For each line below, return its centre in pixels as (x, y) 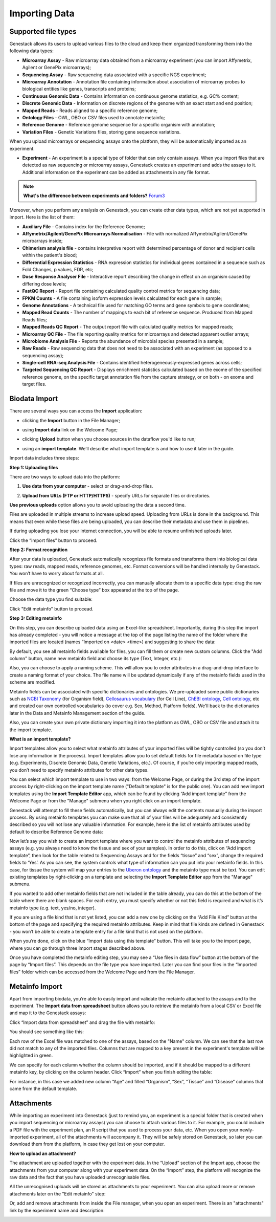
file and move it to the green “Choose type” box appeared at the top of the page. (94, 590)
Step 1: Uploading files (34, 467)
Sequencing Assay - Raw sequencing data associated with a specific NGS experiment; (114, 75)
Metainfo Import (36, 986)
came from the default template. (43, 1088)
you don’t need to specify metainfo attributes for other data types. (79, 770)
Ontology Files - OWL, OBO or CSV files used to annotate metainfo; (94, 117)
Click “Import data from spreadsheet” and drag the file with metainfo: (82, 1022)
